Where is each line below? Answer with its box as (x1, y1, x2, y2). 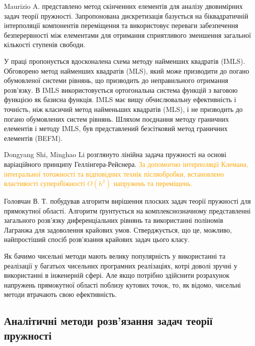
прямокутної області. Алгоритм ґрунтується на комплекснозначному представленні (4, 205, 251, 215)
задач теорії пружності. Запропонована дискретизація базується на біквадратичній (4, 10, 249, 21)
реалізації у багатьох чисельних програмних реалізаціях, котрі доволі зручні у (4, 260, 237, 270)
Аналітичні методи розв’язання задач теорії (4, 313, 213, 328)
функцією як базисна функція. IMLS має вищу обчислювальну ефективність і (4, 94, 236, 105)
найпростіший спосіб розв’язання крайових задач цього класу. (4, 234, 190, 244)
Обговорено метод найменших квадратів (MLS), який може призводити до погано (4, 65, 250, 76)
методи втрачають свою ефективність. (4, 289, 117, 299)
